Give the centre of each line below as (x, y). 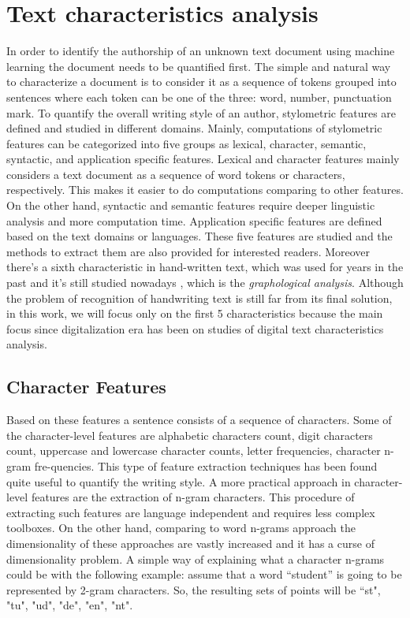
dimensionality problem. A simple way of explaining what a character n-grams (196, 558)
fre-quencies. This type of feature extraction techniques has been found (206, 465)
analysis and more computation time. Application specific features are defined (194, 220)
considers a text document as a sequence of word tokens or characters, (176, 174)
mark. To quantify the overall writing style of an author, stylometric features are (201, 112)
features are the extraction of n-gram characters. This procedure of (193, 497)
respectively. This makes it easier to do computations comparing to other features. (205, 190)
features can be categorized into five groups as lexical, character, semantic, (186, 143)
